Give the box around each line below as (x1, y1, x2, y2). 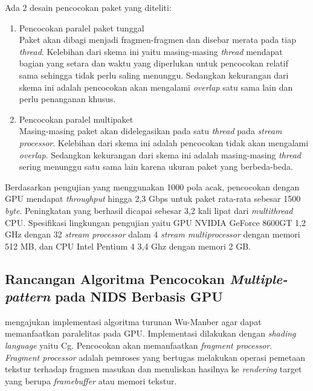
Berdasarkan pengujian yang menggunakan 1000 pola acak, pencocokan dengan (5, 180, 300, 193)
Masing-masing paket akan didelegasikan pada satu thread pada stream (19, 124, 282, 137)
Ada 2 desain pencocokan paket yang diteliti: (5, 1, 172, 13)
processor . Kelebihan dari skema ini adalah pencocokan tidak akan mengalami (19, 136, 309, 149)
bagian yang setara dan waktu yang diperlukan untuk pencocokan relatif (19, 57, 288, 69)
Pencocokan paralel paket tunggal (19, 21, 144, 34)
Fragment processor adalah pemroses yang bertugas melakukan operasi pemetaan (5, 351, 305, 363)
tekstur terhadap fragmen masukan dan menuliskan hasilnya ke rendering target (5, 363, 302, 375)
